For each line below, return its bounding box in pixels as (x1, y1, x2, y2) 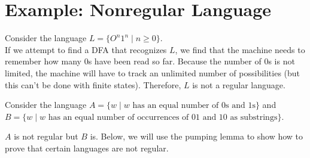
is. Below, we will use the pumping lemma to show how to (90, 130, 303, 142)
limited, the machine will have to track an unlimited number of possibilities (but (5, 66, 300, 79)
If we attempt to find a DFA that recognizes (5, 43, 167, 55)
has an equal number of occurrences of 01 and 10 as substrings (48, 113, 278, 122)
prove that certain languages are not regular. (5, 141, 169, 154)
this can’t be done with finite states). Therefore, (5, 78, 181, 91)
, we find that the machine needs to (175, 43, 305, 55)
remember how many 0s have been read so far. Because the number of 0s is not (5, 55, 295, 67)
